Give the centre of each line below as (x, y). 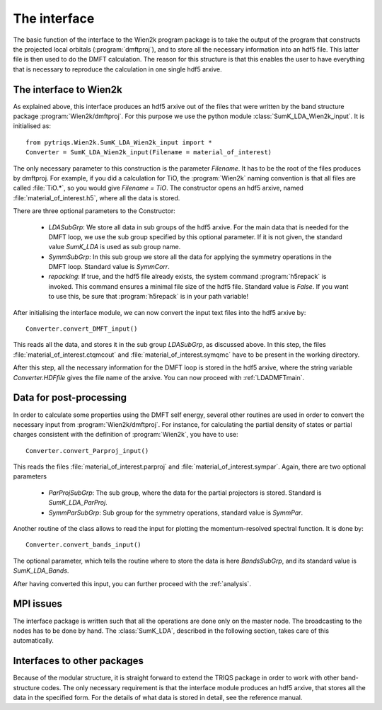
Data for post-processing (70, 397)
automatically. (34, 641)
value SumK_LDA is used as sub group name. (115, 247)
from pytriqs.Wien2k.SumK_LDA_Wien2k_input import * (119, 142)
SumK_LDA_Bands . (41, 571)
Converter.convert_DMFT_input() (82, 329)
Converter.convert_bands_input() (83, 545)
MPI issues (38, 604)
